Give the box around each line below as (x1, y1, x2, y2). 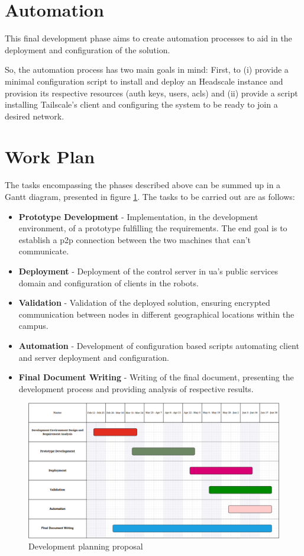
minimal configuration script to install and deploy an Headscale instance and (5, 75, 283, 87)
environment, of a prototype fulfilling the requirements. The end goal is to (18, 222, 287, 234)
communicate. (18, 245, 69, 257)
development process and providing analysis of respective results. (18, 382, 254, 395)
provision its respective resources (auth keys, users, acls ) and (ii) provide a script (5, 86, 298, 99)
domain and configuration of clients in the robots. (18, 276, 199, 289)
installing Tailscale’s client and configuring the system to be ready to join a (5, 98, 278, 111)
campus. (18, 319, 48, 332)
